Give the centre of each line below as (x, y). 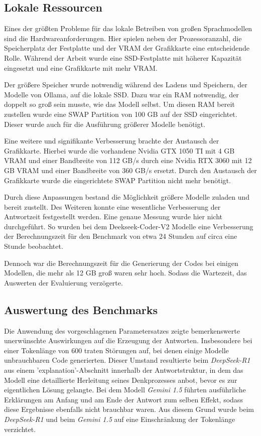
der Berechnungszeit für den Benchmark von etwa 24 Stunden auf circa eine (121, 236)
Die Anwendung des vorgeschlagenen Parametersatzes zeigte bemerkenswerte (122, 330)
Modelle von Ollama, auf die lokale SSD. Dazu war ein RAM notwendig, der (121, 94)
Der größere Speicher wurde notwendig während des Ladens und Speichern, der (126, 85)
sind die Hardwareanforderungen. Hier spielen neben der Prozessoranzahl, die (123, 38)
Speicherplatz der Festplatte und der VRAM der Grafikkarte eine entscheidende (127, 48)
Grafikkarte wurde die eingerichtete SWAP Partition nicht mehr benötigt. (117, 180)
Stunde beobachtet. (34, 246)
